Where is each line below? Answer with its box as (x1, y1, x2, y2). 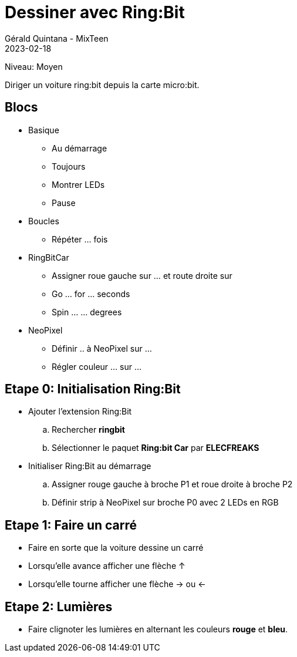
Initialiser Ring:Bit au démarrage (28, 461, 151, 471)
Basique (28, 124, 59, 135)
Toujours (52, 161, 86, 171)
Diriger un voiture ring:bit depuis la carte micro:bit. (5, 79, 200, 90)
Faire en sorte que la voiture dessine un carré (28, 543, 204, 553)
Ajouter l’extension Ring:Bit (28, 406, 132, 417)
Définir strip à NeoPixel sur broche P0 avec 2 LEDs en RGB (52, 497, 279, 508)
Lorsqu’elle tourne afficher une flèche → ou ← (28, 579, 206, 589)
